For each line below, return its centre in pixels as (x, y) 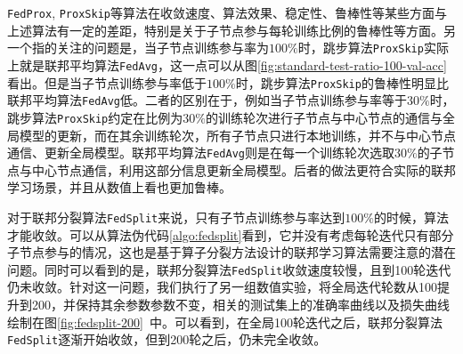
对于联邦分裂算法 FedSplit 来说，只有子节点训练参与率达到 (176, 217)
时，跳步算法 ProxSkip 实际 (373, 48)
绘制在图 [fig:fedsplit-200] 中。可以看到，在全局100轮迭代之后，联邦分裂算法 (225, 322)
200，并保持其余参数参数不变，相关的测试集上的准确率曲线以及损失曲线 (240, 305)
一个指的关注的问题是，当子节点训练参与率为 (138, 48)
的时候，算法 (411, 217)
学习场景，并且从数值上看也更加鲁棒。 (119, 187)
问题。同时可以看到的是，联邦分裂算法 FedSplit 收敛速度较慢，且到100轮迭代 (229, 269)
